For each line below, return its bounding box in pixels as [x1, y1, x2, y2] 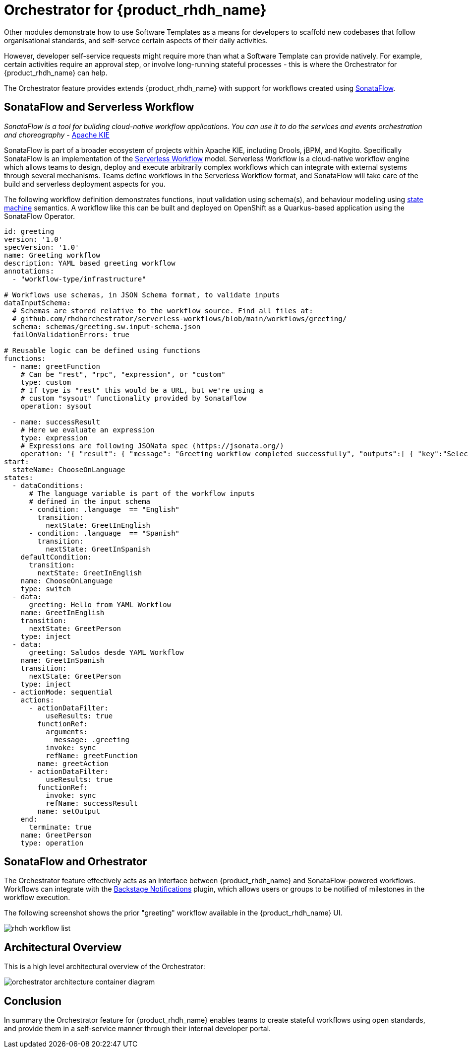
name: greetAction [37, 759, 109, 768]
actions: [20, 696, 55, 704]
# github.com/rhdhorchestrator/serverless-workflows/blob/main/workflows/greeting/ [12, 314, 347, 323]
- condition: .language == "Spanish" [29, 529, 180, 537]
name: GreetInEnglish [20, 608, 105, 617]
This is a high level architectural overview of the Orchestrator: [4, 962, 205, 971]
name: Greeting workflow [4, 251, 100, 259]
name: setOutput [37, 807, 100, 815]
